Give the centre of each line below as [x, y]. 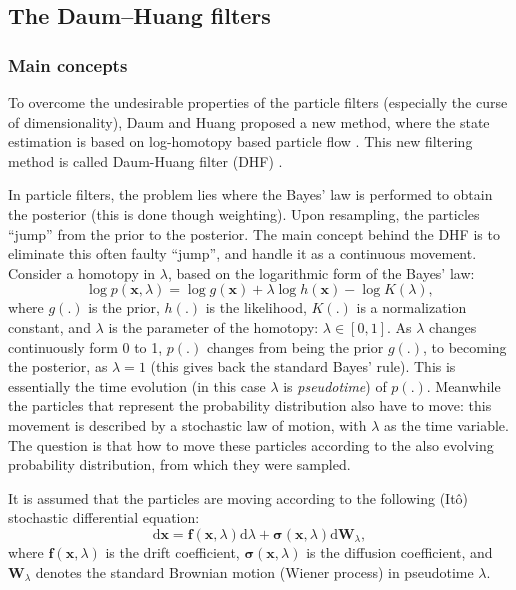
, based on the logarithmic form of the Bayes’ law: [321, 272]
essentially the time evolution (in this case [137, 385]
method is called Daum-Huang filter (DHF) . [145, 160]
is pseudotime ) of [335, 385]
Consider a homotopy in [82, 272]
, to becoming [464, 346]
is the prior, [124, 307]
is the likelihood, [256, 307]
